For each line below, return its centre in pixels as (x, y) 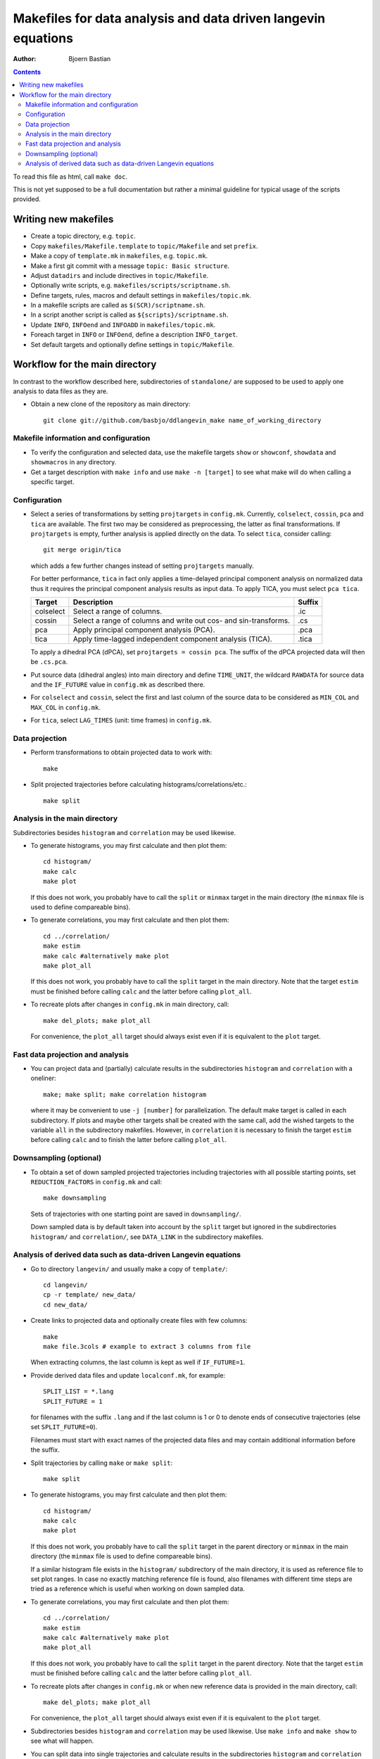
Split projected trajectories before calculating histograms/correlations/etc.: (139, 785)
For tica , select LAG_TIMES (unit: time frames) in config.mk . (121, 720)
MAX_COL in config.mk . (66, 707)
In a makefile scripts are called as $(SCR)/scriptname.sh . (118, 305)
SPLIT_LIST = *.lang (78, 1392)
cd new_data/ (65, 1304)
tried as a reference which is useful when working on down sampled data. (138, 1589)
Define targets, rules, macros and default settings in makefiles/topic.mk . (141, 295)
